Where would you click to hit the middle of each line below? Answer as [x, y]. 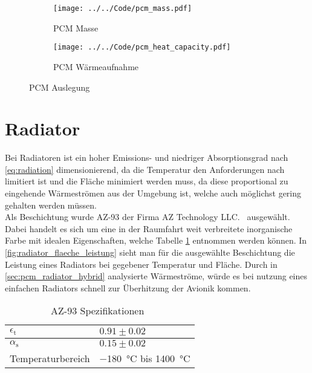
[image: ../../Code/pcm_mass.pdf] [123, 8]
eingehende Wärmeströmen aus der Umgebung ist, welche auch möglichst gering [153, 193]
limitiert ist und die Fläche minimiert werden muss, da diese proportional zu [147, 181]
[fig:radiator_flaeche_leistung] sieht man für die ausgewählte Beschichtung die [150, 252]
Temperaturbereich [50, 358]
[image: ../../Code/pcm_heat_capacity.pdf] [142, 47]
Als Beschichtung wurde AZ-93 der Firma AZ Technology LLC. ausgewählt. [148, 217]
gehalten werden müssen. [51, 205]
